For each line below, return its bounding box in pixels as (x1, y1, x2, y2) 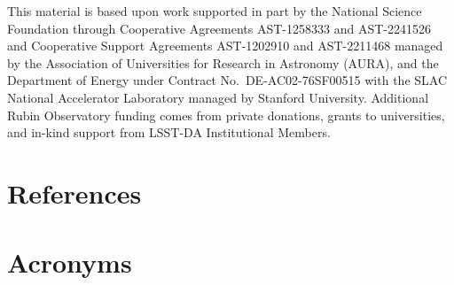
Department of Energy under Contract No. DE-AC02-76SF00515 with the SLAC (7, 71, 448, 89)
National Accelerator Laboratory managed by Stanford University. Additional (7, 88, 429, 106)
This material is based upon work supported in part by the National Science (7, 2, 422, 19)
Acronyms (7, 244, 132, 281)
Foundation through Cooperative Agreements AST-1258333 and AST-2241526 (7, 19, 431, 37)
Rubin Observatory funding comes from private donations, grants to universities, (7, 105, 445, 124)
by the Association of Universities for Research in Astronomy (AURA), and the (7, 53, 439, 72)
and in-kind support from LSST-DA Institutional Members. (7, 123, 331, 142)
